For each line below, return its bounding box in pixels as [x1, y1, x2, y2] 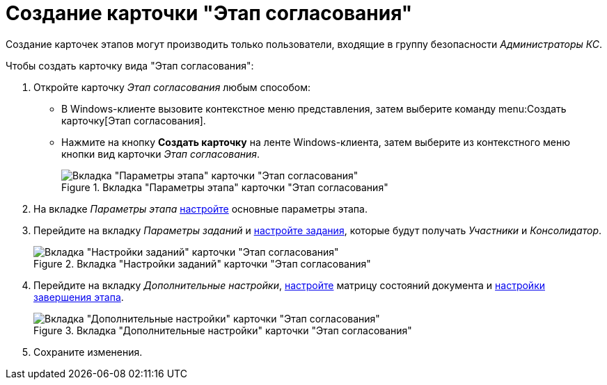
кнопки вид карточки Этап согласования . [61, 147, 260, 160]
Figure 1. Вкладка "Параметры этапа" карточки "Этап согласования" [61, 181, 388, 193]
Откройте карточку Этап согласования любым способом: [33, 81, 311, 93]
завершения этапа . [33, 290, 124, 303]
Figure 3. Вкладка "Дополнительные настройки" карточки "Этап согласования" [33, 324, 412, 336]
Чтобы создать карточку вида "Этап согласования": [6, 59, 254, 72]
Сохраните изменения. [33, 345, 143, 358]
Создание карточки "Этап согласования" [6, 1, 413, 25]
